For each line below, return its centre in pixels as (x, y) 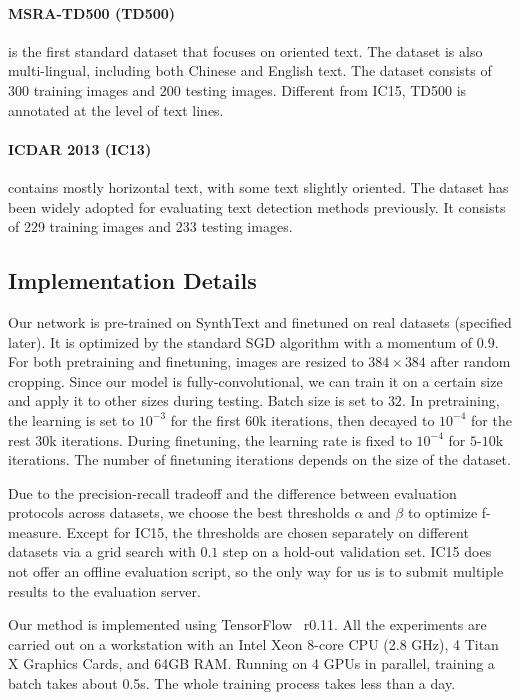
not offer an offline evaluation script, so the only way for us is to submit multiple (256, 571)
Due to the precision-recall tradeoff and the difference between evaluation (232, 492)
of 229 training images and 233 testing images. (150, 226)
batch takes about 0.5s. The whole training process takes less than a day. (232, 683)
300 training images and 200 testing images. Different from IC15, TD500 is (237, 89)
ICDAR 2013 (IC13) (80, 148)
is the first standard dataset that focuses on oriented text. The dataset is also (245, 50)
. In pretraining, (450, 400)
